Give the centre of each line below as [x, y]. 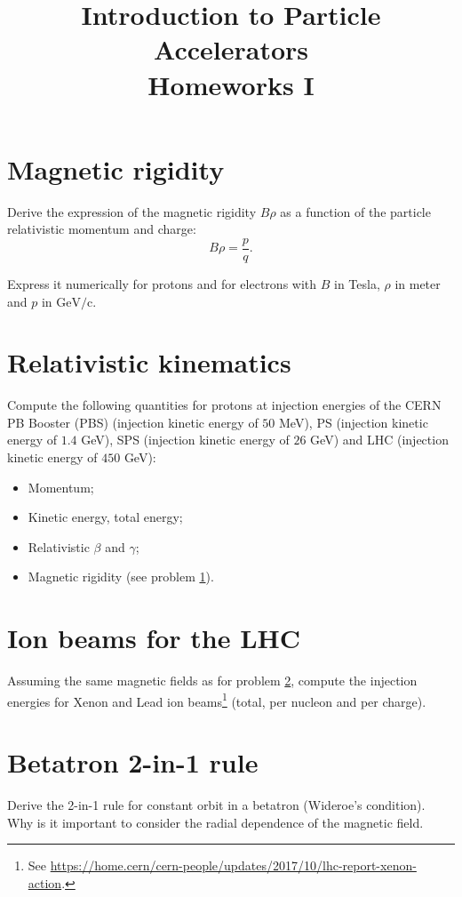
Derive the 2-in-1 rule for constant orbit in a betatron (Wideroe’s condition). [216, 805]
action [45, 882]
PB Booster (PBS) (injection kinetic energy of [133, 422]
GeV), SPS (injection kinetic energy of [185, 440]
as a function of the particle [355, 211]
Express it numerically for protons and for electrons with [162, 283]
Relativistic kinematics [149, 362]
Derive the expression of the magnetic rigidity [132, 211]
